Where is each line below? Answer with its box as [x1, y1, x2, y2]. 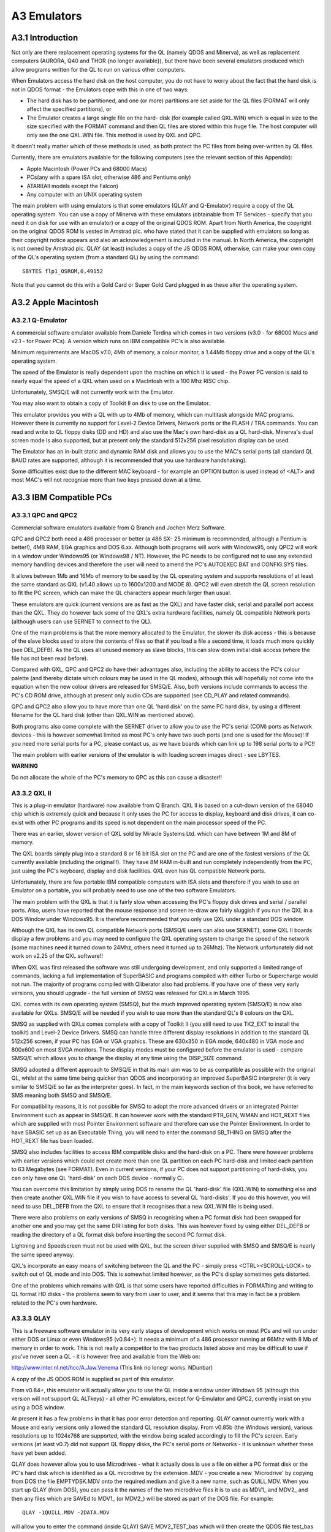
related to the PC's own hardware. [11, 1299, 98, 1306]
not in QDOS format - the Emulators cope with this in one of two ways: [11, 86, 189, 93]
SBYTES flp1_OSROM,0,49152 [22, 268, 104, 275]
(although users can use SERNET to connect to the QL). [11, 618, 152, 625]
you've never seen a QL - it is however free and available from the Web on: [11, 1352, 200, 1360]
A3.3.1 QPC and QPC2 [11, 511, 78, 520]
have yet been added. [11, 1449, 67, 1457]
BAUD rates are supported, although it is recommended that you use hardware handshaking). [11, 457, 248, 464]
